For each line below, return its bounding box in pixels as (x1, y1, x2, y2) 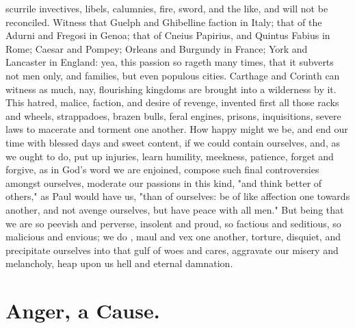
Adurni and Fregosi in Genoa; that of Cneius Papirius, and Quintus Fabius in (5, 28, 330, 42)
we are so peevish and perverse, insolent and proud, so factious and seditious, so (5, 216, 341, 230)
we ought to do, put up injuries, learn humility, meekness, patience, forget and (5, 149, 334, 163)
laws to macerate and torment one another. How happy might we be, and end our (5, 122, 348, 136)
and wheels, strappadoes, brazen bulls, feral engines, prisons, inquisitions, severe (5, 108, 341, 123)
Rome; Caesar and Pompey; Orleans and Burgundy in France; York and (5, 41, 308, 55)
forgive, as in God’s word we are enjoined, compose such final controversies (5, 162, 319, 177)
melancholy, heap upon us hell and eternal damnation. (5, 256, 233, 270)
